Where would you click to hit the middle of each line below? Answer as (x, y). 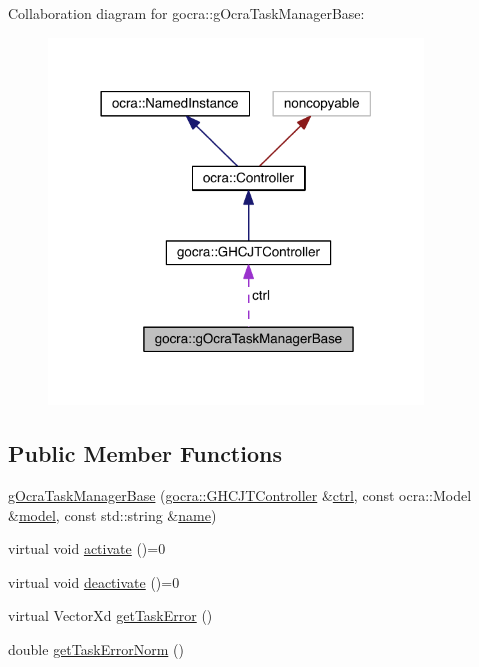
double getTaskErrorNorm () (96, 649)
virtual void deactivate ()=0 (94, 581)
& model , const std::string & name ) (112, 514)
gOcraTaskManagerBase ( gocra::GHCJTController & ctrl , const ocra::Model (240, 495)
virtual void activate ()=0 (87, 548)
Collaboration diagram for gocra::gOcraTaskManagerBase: (186, 13)
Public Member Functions (145, 453)
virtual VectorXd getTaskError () (110, 615)
